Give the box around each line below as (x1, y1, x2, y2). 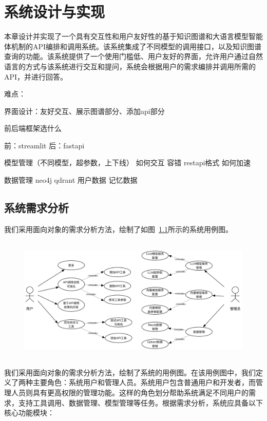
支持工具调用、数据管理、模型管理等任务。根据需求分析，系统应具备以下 (18, 397, 263, 408)
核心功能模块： (4, 407, 54, 418)
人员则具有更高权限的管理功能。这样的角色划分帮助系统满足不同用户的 (11, 387, 249, 397)
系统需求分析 (4, 200, 69, 216)
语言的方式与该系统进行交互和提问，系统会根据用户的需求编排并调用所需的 (4, 61, 256, 71)
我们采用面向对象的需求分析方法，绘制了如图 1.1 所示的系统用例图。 (4, 223, 233, 234)
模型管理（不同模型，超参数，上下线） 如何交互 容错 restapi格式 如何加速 (4, 157, 251, 168)
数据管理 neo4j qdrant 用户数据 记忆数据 (4, 175, 138, 185)
